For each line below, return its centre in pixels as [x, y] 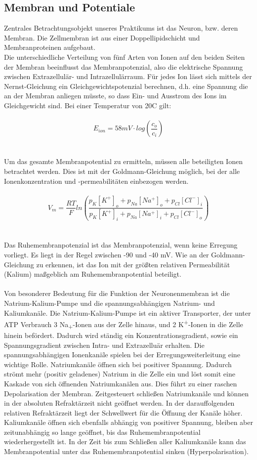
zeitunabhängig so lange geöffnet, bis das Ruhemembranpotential [102, 432]
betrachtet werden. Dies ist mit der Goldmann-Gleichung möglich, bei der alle [122, 171]
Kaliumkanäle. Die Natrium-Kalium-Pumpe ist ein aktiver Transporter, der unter [128, 313]
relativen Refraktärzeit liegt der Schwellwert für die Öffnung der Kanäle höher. [123, 412]
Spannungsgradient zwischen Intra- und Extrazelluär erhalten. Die [104, 345]
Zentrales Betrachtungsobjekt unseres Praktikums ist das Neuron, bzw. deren [121, 28]
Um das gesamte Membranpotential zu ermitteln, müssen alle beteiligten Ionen [123, 161]
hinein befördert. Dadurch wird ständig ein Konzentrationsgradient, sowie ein [121, 335]
